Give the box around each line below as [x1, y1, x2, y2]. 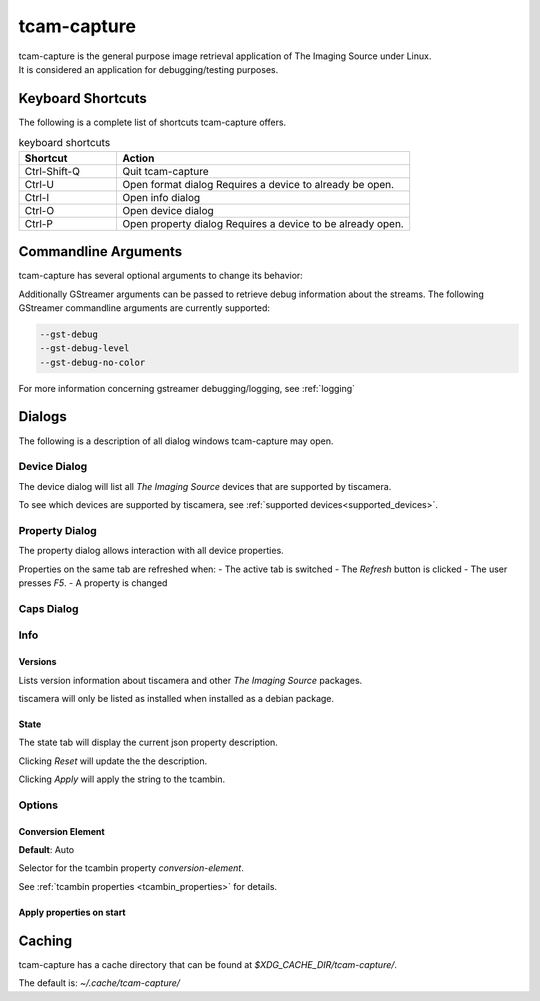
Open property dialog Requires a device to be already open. [121, 216, 404, 230]
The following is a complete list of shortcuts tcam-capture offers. [18, 116, 287, 128]
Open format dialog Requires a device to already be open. [121, 177, 395, 191]
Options [18, 798, 59, 812]
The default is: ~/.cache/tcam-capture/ [18, 977, 180, 989]
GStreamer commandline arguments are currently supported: [18, 301, 270, 314]
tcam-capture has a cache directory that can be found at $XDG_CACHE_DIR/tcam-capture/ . [18, 958, 398, 970]
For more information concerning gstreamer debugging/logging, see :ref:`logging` [18, 382, 355, 394]
